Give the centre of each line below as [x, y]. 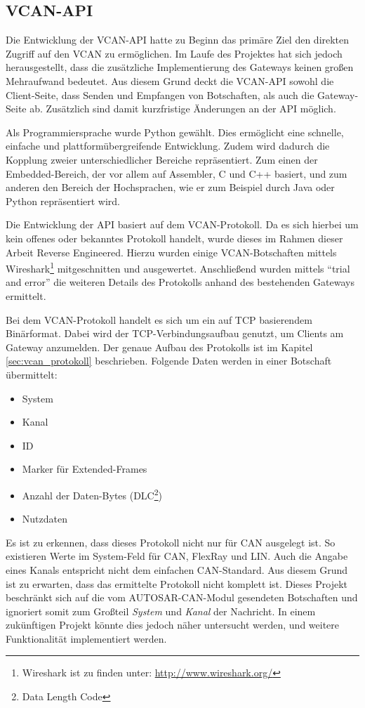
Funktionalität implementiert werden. [86, 638]
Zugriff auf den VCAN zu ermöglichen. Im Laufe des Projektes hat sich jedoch [174, 53]
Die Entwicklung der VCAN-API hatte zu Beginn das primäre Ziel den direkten [178, 40]
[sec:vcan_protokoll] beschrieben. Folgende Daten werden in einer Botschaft [169, 361]
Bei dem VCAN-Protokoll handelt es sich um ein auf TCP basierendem [159, 319]
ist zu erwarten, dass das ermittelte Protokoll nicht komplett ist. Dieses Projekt [177, 583]
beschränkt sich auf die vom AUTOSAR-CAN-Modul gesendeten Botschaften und [182, 597]
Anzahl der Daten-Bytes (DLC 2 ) [92, 494]
